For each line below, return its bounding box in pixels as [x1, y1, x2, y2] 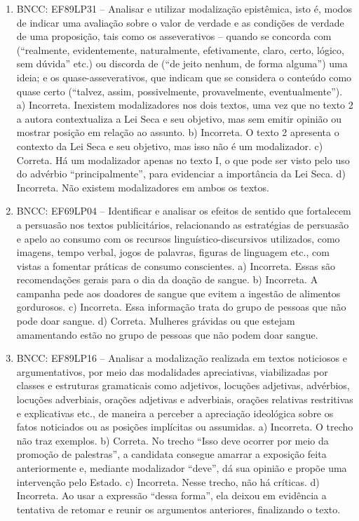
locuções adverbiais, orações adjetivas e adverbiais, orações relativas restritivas [16, 392, 353, 407]
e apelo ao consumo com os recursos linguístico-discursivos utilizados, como [16, 231, 340, 245]
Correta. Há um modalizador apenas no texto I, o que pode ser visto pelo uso [16, 152, 350, 167]
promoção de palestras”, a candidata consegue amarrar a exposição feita [16, 447, 327, 461]
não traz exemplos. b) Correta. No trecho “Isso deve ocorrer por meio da [16, 433, 329, 447]
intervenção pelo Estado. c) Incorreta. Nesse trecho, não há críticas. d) [16, 474, 320, 489]
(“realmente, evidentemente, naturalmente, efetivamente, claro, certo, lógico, [16, 42, 344, 57]
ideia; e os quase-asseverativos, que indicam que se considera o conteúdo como [16, 69, 352, 84]
